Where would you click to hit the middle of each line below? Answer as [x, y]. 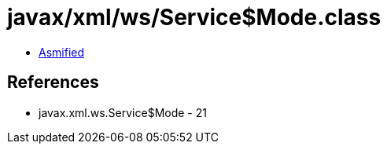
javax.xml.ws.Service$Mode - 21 [123, 112]
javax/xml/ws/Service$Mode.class [194, 17]
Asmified [62, 52]
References [53, 82]
